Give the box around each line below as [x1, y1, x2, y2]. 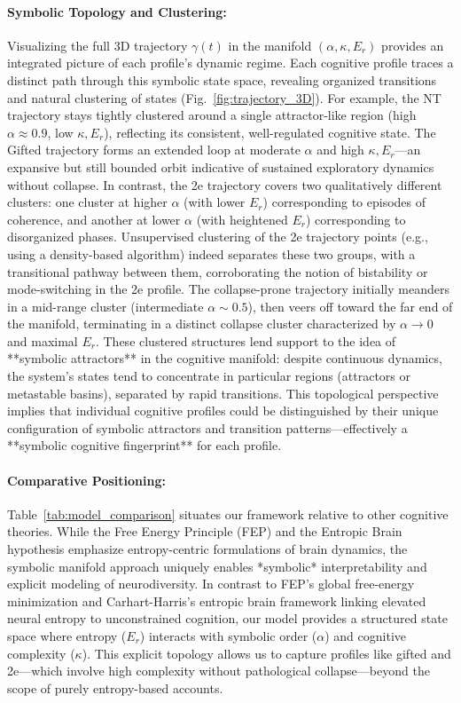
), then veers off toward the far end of [247, 296, 453, 315]
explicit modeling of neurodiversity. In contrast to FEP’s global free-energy [7, 574, 415, 593]
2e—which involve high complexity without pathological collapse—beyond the [7, 661, 430, 680]
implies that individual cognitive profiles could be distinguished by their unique [7, 401, 439, 420]
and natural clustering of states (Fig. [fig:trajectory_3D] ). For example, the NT [7, 88, 441, 107]
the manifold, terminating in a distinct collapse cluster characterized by [7, 314, 396, 333]
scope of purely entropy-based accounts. [7, 678, 223, 697]
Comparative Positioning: [7, 470, 166, 489]
